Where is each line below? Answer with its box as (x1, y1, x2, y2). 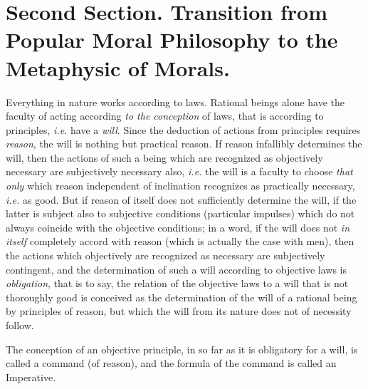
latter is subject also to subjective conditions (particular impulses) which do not (6, 206, 355, 221)
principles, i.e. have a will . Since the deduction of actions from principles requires (6, 122, 361, 137)
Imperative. (6, 369, 56, 384)
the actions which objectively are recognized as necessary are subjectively (6, 248, 325, 263)
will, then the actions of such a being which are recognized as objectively (6, 150, 323, 165)
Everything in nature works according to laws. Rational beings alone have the (6, 94, 345, 109)
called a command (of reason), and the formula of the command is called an (6, 356, 337, 370)
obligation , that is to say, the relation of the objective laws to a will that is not (6, 276, 349, 291)
